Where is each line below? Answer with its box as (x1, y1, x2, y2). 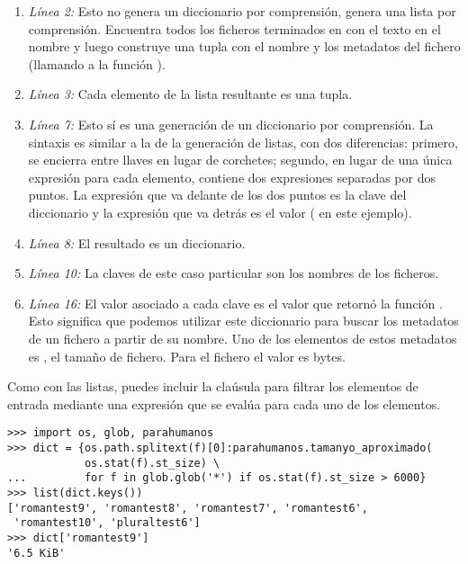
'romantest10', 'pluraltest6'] (13, 516, 201, 530)
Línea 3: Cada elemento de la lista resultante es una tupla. (28, 85, 353, 103)
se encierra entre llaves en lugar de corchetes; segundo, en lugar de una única (28, 150, 453, 169)
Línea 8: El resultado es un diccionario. (28, 233, 246, 252)
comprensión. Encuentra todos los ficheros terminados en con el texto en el (28, 19, 441, 38)
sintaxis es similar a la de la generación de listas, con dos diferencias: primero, (28, 132, 458, 151)
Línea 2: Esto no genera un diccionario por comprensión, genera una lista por (28, 2, 456, 20)
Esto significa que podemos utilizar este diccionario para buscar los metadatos (28, 311, 459, 330)
